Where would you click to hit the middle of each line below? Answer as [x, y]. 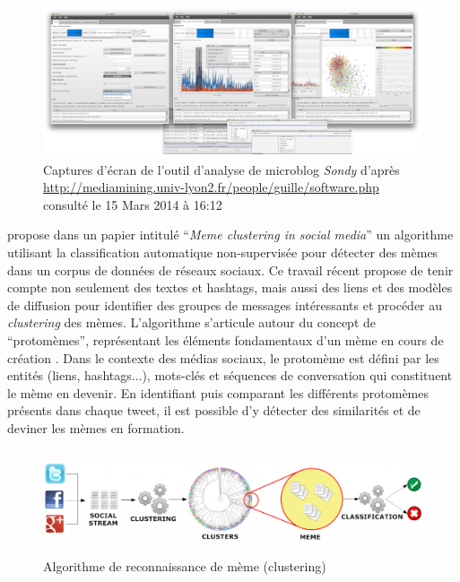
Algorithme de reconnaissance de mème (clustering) [185, 566]
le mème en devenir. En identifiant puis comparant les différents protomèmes [218, 392]
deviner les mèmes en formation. [96, 427]
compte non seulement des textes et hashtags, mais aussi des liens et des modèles [230, 287]
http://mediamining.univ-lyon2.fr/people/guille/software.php [211, 187]
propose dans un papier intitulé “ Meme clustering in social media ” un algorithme [230, 235]
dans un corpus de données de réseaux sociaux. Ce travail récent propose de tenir [230, 269]
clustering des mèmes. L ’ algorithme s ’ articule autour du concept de [191, 322]
